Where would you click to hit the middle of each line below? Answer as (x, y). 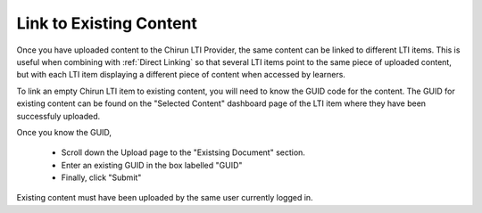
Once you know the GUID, (64, 132)
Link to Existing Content (107, 23)
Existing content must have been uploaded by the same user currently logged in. (165, 198)
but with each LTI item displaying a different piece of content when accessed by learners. (181, 75)
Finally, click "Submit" (101, 177)
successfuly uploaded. (58, 116)
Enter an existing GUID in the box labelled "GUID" (152, 165)
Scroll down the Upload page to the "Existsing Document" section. (183, 152)
